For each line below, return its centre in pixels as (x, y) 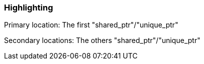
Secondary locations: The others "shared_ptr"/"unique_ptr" (102, 40)
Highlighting (29, 7)
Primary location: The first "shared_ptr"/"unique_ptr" (91, 25)
